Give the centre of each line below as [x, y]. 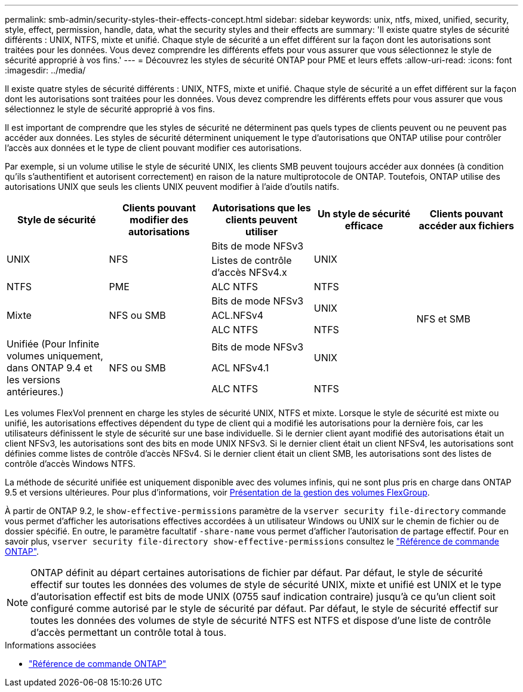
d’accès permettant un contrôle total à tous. [129, 632]
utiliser [261, 232]
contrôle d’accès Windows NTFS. [70, 464]
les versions [33, 380]
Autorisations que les [261, 208]
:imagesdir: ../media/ [45, 70]
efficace [364, 226]
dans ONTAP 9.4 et [50, 368]
